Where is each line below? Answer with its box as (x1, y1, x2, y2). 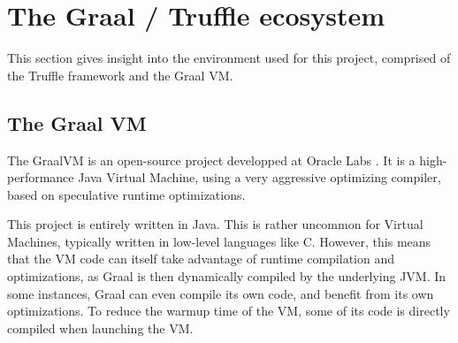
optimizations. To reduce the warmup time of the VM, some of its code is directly (7, 301, 450, 320)
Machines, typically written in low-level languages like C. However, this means (7, 232, 431, 250)
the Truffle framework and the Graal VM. (7, 65, 233, 84)
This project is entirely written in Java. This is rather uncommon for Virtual (7, 215, 424, 233)
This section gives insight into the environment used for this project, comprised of (7, 49, 451, 67)
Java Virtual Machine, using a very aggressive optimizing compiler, (78, 168, 441, 187)
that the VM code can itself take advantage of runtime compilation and (7, 249, 395, 268)
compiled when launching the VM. (7, 318, 194, 337)
